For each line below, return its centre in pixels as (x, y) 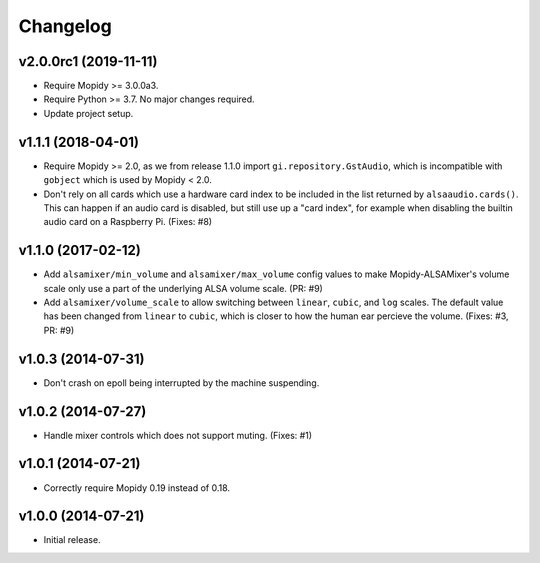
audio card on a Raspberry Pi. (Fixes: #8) (128, 222)
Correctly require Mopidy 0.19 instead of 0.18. (136, 487)
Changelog (65, 26)
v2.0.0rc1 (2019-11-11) (88, 61)
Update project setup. (88, 113)
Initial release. (72, 540)
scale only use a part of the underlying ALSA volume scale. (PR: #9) (183, 288)
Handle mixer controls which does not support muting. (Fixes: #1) (178, 435)
